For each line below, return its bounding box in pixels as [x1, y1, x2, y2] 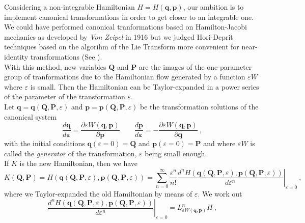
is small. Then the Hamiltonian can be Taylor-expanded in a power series [30, 81, 259, 92]
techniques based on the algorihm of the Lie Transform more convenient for [4, 41, 239, 52]
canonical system [4, 111, 57, 122]
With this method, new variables [4, 61, 106, 72]
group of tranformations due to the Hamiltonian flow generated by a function [4, 71, 245, 82]
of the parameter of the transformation [4, 91, 125, 102]
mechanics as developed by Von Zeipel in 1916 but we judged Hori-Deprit [4, 31, 233, 42]
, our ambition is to [183, 2, 244, 12]
